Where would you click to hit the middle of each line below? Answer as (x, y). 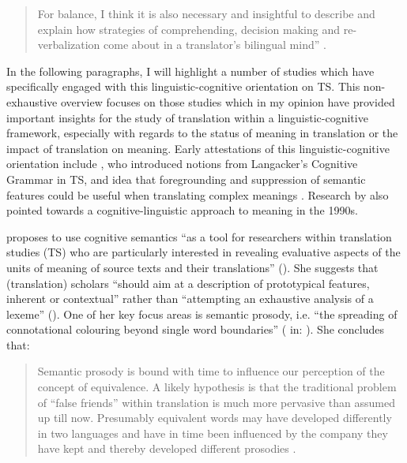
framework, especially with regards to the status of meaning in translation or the (202, 133)
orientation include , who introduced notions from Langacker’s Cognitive (182, 164)
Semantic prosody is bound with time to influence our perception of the (211, 371)
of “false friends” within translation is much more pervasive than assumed (216, 402)
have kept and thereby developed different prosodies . (167, 448)
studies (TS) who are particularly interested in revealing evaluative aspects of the (203, 252)
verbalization (69, 45)
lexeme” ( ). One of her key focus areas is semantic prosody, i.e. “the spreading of (202, 314)
